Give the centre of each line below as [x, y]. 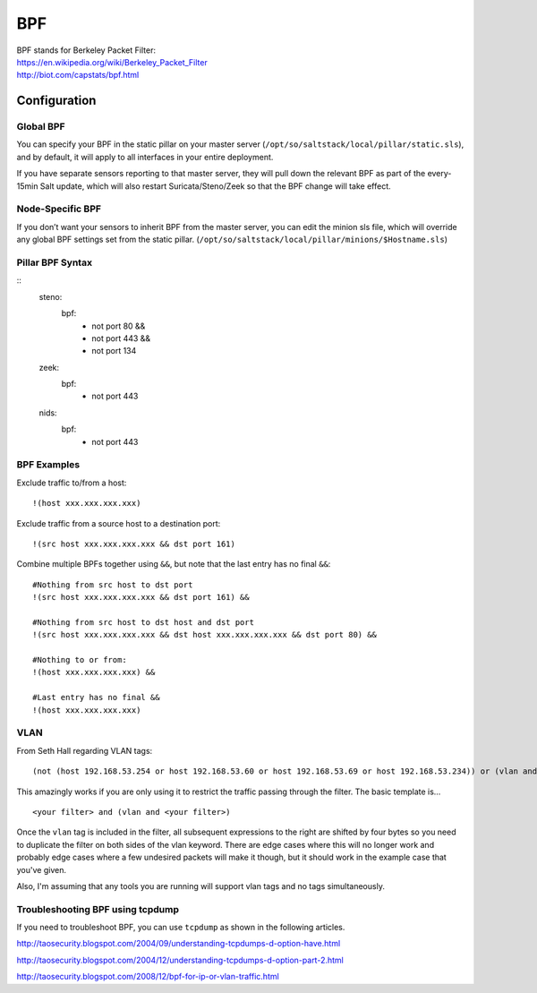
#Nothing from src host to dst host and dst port [144, 622]
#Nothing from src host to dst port [113, 585]
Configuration [56, 101]
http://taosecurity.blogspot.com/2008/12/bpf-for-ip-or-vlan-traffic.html [148, 977]
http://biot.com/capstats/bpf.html [78, 75]
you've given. [42, 869]
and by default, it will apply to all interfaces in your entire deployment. [145, 157]
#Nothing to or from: [80, 660]
